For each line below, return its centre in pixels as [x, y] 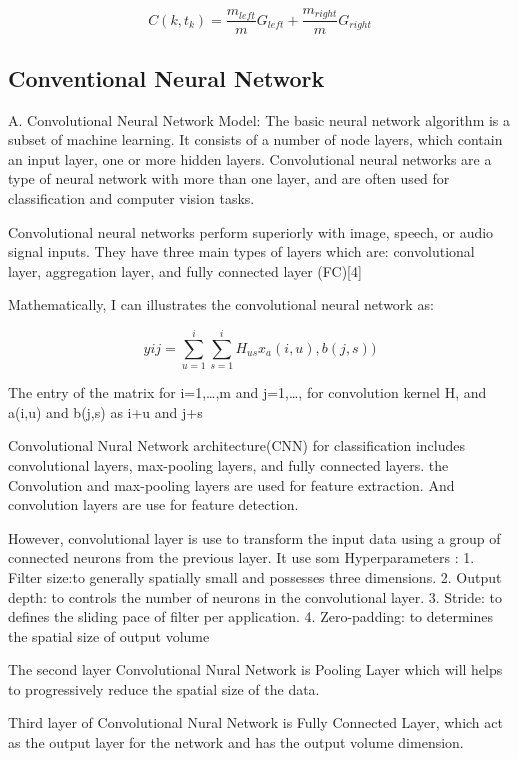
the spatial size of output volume [109, 635]
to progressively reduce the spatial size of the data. [164, 688]
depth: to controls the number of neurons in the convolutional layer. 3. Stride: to [255, 596]
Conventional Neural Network [166, 77]
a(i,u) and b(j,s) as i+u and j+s [105, 411]
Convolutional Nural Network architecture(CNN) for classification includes [237, 445]
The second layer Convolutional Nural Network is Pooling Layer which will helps [255, 669]
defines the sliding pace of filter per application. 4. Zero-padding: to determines [250, 616]
